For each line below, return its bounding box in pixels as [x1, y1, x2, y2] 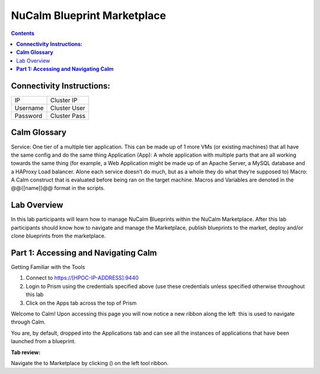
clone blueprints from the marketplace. [11, 232, 106, 240]
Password [14, 112, 43, 120]
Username [14, 104, 44, 112]
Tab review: [11, 348, 41, 356]
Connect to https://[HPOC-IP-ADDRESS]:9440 [25, 274, 139, 281]
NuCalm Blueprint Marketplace [11, 9, 167, 22]
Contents [11, 30, 35, 37]
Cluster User [50, 104, 86, 112]
